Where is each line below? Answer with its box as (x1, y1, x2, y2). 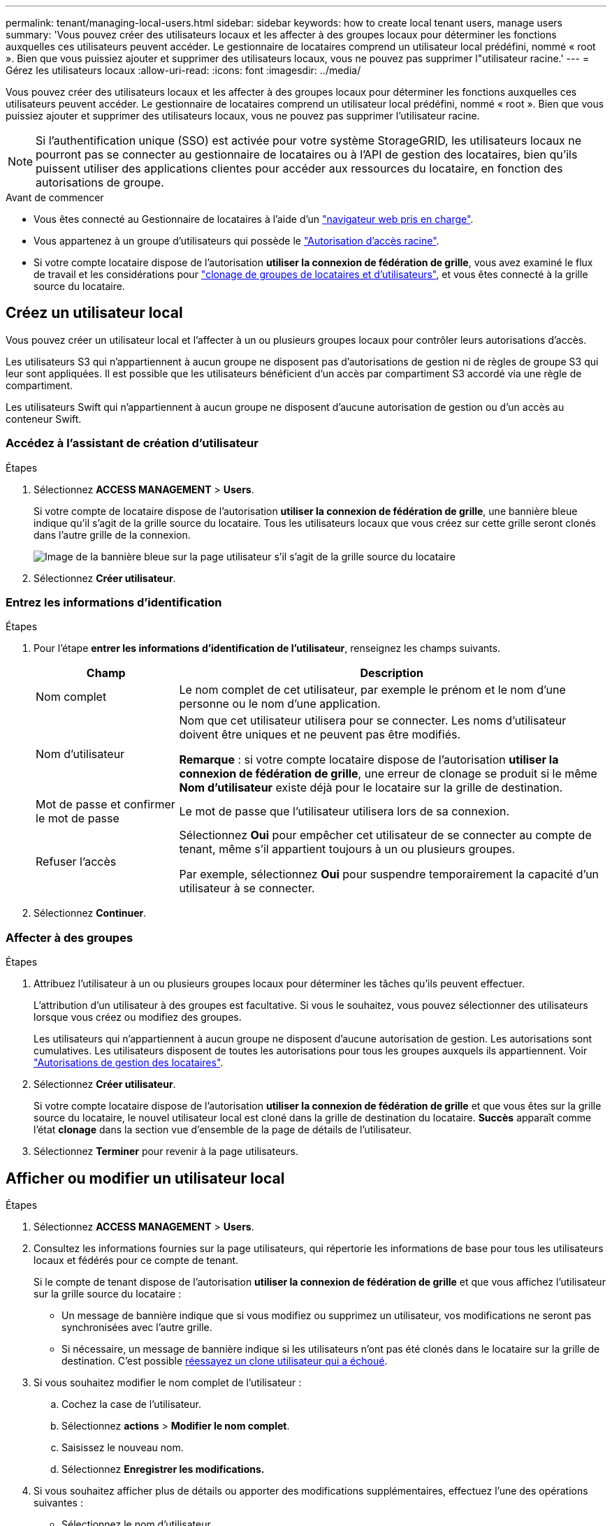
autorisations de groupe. (36, 175, 164, 189)
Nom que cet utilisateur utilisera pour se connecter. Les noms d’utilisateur (179, 713, 567, 728)
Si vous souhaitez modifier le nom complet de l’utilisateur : (34, 1376, 302, 1388)
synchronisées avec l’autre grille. (61, 1321, 212, 1333)
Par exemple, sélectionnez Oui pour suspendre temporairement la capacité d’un (179, 867, 599, 882)
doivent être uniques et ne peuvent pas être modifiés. (179, 727, 461, 742)
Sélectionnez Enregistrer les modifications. (61, 1462, 265, 1475)
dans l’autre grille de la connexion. (34, 528, 191, 541)
